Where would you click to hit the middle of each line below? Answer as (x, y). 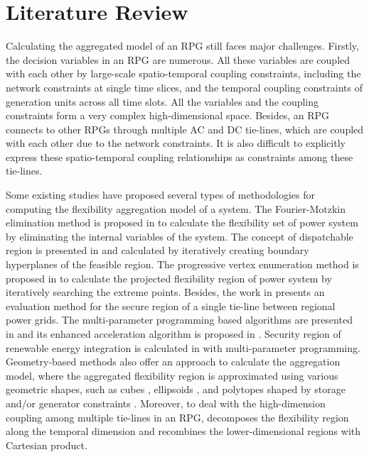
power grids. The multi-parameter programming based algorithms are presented (179, 320)
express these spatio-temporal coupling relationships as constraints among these (180, 156)
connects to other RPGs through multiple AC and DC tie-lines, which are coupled (185, 129)
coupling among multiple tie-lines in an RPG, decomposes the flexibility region (177, 417)
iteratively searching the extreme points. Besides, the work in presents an (165, 292)
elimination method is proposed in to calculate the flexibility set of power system (182, 222)
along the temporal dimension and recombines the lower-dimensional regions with (183, 431)
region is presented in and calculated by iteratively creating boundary (157, 250)
